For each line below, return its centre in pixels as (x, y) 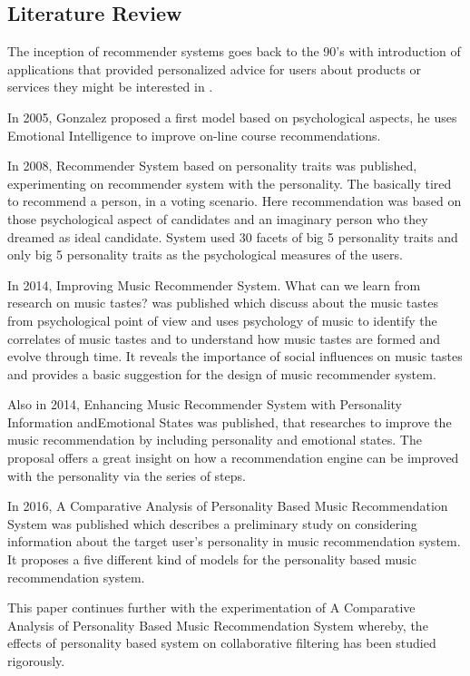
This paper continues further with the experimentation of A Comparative (211, 607)
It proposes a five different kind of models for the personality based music (212, 559)
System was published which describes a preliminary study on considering (212, 523)
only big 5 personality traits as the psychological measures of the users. (205, 255)
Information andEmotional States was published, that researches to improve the (230, 421)
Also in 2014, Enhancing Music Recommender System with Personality (205, 404)
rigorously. (36, 661)
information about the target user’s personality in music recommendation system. (234, 541)
